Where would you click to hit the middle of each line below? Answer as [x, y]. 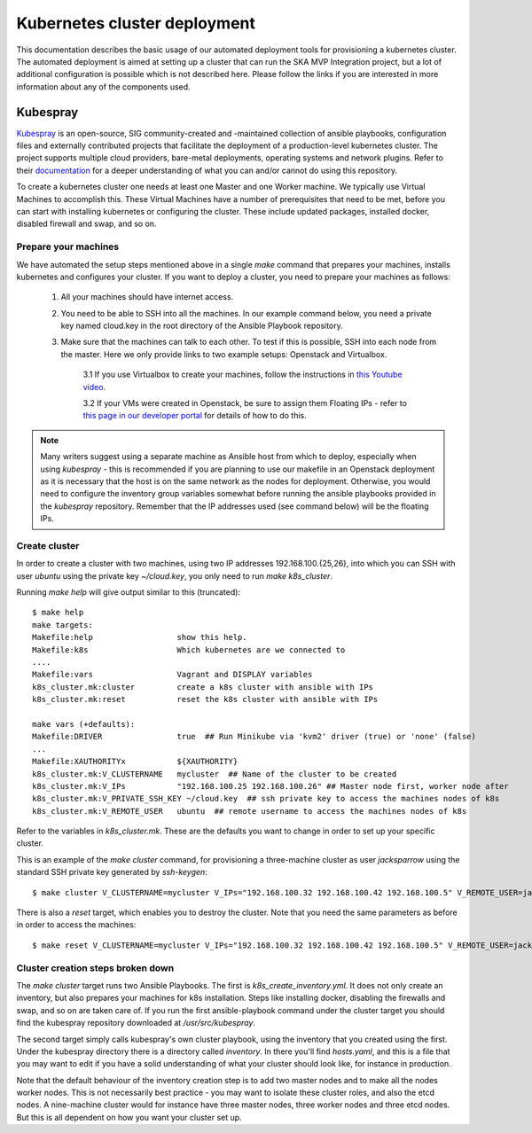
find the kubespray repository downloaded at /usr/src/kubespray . [136, 1023]
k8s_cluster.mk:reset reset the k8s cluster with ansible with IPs [205, 699]
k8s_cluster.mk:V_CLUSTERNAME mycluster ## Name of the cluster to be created [215, 774]
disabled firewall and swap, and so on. [86, 224]
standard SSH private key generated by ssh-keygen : [112, 872]
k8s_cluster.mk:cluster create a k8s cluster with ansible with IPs [203, 687]
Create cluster [48, 545]
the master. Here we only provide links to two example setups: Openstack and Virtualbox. [224, 354]
